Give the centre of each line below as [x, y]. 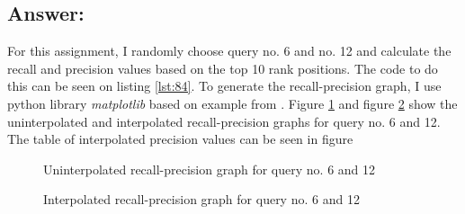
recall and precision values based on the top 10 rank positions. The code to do [223, 68]
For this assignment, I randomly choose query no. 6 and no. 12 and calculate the [229, 51]
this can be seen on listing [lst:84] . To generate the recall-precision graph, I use [224, 86]
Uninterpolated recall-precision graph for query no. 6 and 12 [210, 169]
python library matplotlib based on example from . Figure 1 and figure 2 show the [232, 103]
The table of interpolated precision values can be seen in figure [180, 139]
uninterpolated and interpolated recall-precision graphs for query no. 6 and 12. [224, 121]
